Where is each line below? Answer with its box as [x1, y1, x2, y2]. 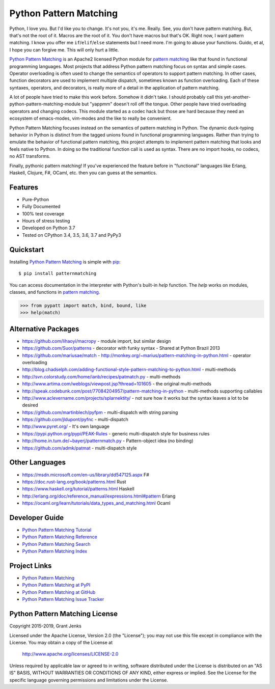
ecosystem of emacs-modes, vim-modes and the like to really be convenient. [9, 115, 172, 122]
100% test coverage [22, 210, 65, 216]
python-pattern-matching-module [9, 101, 81, 107]
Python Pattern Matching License [9, 610, 118, 618]
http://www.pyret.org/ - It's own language [22, 423, 109, 430]
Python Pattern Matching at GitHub [22, 589, 96, 595]
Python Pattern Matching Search [22, 541, 91, 547]
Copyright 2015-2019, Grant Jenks [9, 623, 81, 629]
